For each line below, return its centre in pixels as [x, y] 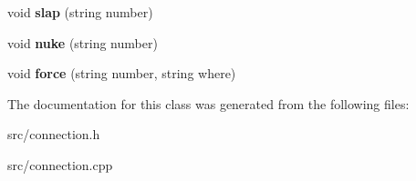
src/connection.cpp [60, 164]
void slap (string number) [80, 12]
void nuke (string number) [83, 42]
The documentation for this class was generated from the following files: [208, 103]
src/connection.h [54, 134]
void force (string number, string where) [122, 73]
